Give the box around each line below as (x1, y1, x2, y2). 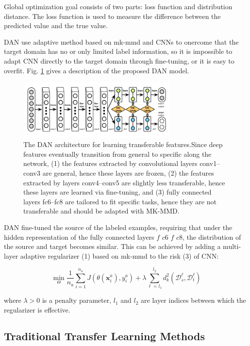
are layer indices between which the (141, 295, 246, 305)
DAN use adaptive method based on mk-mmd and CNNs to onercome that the (4, 36, 239, 47)
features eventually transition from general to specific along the (23, 148, 212, 159)
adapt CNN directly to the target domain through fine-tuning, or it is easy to (4, 55, 234, 66)
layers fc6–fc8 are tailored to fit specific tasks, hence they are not (23, 196, 217, 206)
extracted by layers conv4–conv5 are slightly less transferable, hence (23, 177, 225, 187)
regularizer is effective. (4, 304, 70, 314)
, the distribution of (183, 231, 241, 242)
